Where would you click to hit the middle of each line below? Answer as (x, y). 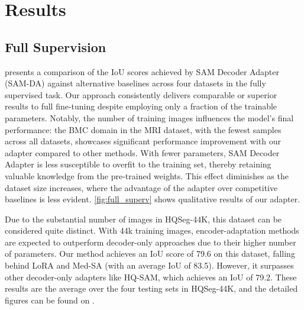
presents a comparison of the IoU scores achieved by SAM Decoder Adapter (142, 71)
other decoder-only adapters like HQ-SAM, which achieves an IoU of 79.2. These (151, 277)
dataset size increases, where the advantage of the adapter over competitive (141, 187)
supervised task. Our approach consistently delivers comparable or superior (141, 94)
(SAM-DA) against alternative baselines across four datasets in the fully (135, 83)
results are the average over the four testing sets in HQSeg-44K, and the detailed (151, 288)
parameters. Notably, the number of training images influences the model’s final (149, 117)
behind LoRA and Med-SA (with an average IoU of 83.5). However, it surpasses (149, 265)
